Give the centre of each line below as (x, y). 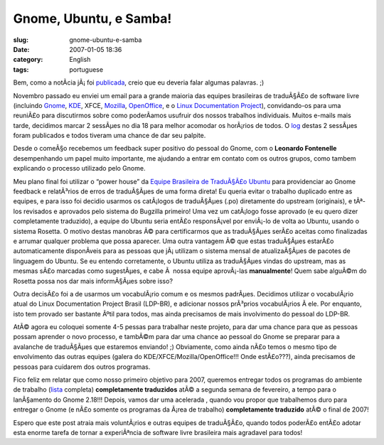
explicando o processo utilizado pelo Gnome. (79, 168)
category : (28, 60)
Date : (21, 49)
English (80, 60)
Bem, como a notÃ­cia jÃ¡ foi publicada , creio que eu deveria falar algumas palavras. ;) (139, 82)
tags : (21, 69)
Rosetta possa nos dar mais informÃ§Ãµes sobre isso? (93, 281)
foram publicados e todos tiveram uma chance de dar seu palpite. (110, 136)
